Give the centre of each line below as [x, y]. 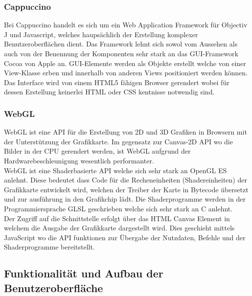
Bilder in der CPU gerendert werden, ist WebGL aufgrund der [97, 151]
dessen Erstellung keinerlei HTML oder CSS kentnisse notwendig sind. [109, 92]
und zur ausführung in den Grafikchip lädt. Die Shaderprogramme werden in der [125, 199]
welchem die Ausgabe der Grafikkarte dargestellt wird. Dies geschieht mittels [119, 228]
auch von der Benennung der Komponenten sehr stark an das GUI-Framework [121, 53]
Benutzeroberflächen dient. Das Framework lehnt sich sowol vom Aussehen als [121, 44]
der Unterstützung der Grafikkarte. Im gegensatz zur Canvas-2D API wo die [118, 141]
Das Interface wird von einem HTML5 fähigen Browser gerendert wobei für [117, 82]
